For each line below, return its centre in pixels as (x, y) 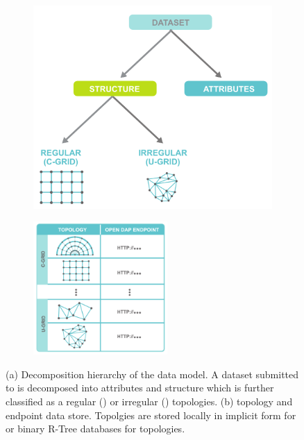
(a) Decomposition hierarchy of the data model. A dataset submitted (152, 374)
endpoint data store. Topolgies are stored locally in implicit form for (151, 415)
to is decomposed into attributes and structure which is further (140, 388)
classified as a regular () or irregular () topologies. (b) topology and (149, 401)
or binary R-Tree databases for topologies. (95, 429)
